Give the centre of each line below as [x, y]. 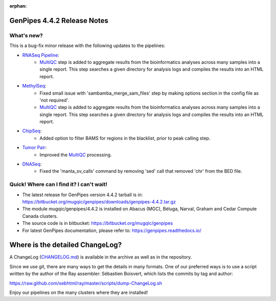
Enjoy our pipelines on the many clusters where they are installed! [79, 292]
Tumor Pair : [34, 148]
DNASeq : [32, 164]
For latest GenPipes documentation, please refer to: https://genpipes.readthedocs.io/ [112, 230]
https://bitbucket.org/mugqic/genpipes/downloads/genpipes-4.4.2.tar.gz [99, 201]
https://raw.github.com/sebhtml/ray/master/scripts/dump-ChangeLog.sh [86, 283]
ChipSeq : [32, 131]
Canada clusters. [40, 216]
